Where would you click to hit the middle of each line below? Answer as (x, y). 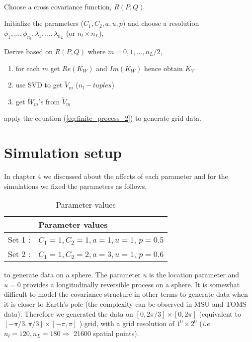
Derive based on (28, 51)
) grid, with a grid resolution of (127, 323)
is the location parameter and (194, 275)
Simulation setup (63, 152)
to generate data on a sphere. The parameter (72, 275)
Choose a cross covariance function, (58, 6)
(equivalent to (220, 313)
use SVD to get (39, 85)
